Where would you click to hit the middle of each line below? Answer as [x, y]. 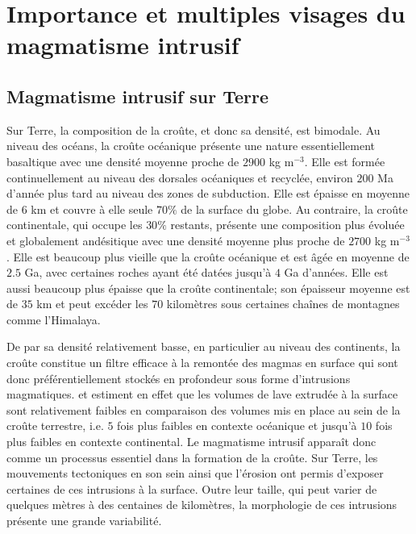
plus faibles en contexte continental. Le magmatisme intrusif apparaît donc [191, 442]
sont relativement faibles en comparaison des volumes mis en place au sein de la [204, 409]
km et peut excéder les [92, 304]
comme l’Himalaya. [54, 319]
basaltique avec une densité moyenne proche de [123, 161]
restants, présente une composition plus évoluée [287, 225]
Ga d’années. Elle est [336, 272]
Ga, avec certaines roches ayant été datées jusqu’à [148, 272]
